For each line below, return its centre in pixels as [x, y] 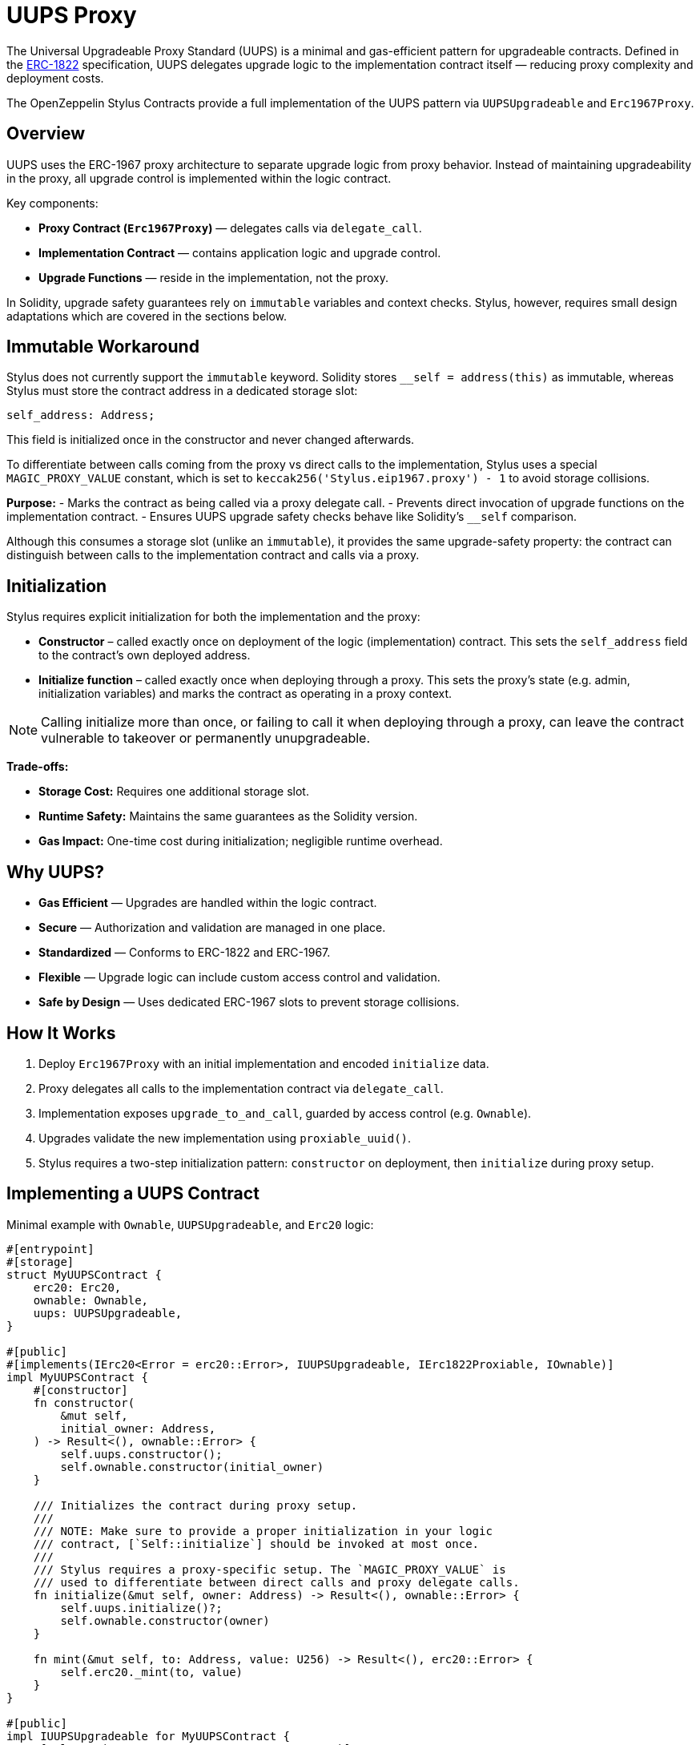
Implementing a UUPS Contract [133, 1194]
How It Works [61, 1033]
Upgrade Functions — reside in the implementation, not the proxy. [213, 277]
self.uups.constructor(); [141, 1454]
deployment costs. [55, 78]
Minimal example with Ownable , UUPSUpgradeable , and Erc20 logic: [190, 1224]
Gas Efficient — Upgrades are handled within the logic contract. [208, 903]
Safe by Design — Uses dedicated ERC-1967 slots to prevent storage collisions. [249, 1002]
